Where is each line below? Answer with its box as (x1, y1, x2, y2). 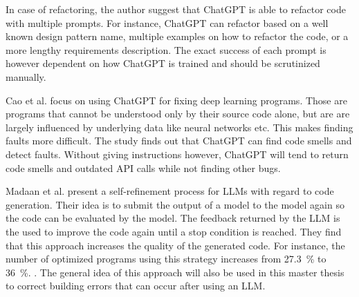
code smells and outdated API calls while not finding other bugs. (6, 160, 281, 175)
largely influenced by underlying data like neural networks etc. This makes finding (6, 119, 353, 134)
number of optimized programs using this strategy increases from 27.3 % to (6, 251, 326, 266)
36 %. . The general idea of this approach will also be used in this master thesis (6, 265, 344, 279)
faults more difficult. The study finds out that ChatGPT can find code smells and (6, 133, 352, 148)
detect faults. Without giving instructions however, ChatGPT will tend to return (6, 146, 349, 161)
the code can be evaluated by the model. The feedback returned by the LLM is (6, 211, 340, 225)
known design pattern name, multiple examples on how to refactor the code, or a (6, 29, 349, 44)
